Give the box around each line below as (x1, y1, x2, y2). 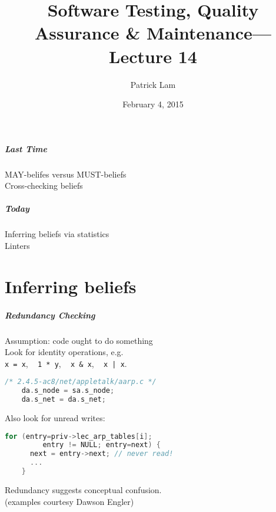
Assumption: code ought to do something (5, 334, 153, 346)
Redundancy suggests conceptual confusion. (5, 483, 162, 495)
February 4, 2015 (122, 98, 184, 110)
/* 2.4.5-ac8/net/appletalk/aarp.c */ (5, 378, 157, 386)
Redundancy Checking (5, 308, 95, 321)
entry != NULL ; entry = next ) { (42, 441, 161, 449)
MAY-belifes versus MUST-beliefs (5, 168, 127, 180)
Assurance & (34, 21, 141, 45)
